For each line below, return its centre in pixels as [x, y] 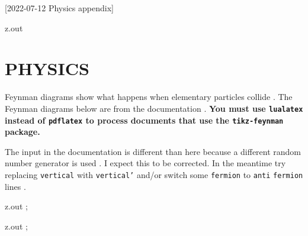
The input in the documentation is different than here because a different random [153, 151]
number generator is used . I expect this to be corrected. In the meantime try [145, 163]
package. [23, 132]
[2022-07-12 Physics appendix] [59, 8]
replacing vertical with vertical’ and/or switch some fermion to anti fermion [154, 174]
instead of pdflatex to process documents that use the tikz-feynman [144, 120]
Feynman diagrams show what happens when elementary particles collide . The [149, 97]
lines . [15, 186]
